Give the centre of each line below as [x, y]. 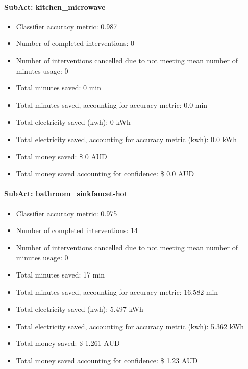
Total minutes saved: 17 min [60, 274]
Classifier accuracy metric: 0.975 [67, 213]
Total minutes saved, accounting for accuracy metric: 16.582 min [117, 292]
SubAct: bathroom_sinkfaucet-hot [66, 193]
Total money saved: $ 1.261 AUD [68, 343]
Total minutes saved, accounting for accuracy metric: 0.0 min [112, 105]
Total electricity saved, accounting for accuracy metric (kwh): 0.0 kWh [127, 139]
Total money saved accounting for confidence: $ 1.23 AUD [107, 360]
